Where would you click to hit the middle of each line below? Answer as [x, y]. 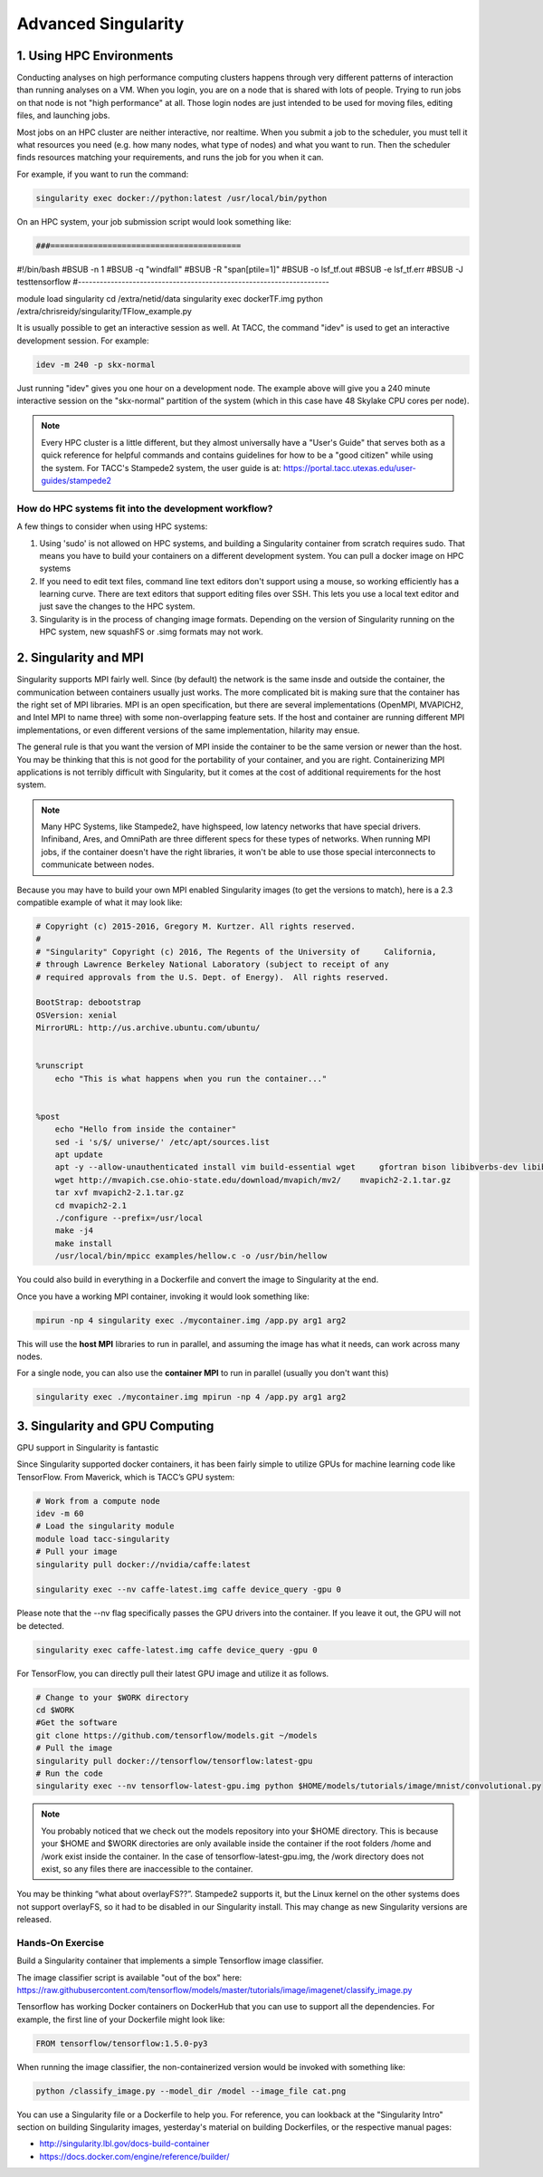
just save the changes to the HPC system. [117, 606]
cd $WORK [55, 1710]
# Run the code [69, 1773]
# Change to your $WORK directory [112, 1697]
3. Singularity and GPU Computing [115, 1426]
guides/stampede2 [76, 481]
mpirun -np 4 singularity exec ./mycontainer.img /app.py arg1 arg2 [191, 1320]
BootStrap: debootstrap [89, 1002]
